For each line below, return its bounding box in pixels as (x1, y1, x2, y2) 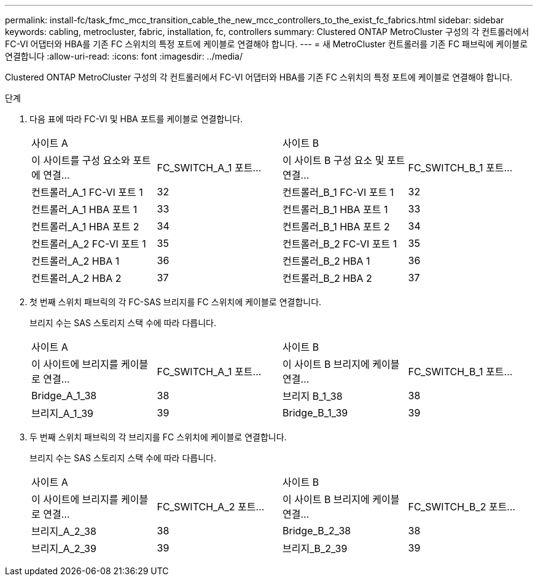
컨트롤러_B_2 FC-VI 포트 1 (283, 238, 397, 250)
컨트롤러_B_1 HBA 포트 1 (283, 203, 388, 216)
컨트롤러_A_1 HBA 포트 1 (31, 203, 138, 216)
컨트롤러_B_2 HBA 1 (283, 255, 370, 267)
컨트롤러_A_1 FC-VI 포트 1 (31, 186, 143, 198)
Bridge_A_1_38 (31, 389, 97, 402)
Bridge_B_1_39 (283, 407, 348, 419)
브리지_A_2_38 (31, 525, 96, 537)
